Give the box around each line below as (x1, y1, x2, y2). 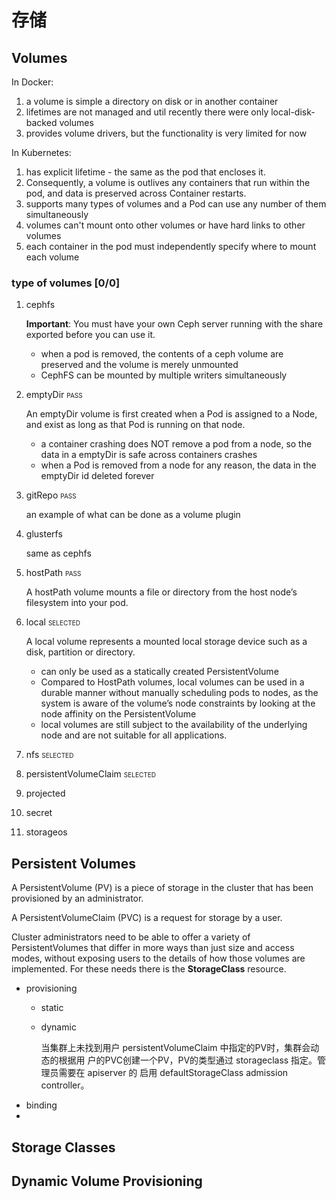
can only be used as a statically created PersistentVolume (40, 666, 279, 678)
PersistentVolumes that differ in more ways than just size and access (11, 942, 295, 954)
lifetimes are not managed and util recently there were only (25, 106, 269, 118)
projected (25, 787, 66, 800)
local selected (25, 616, 81, 628)
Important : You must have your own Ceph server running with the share (25, 318, 324, 330)
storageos (25, 826, 68, 838)
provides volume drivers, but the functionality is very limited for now (25, 127, 308, 139)
